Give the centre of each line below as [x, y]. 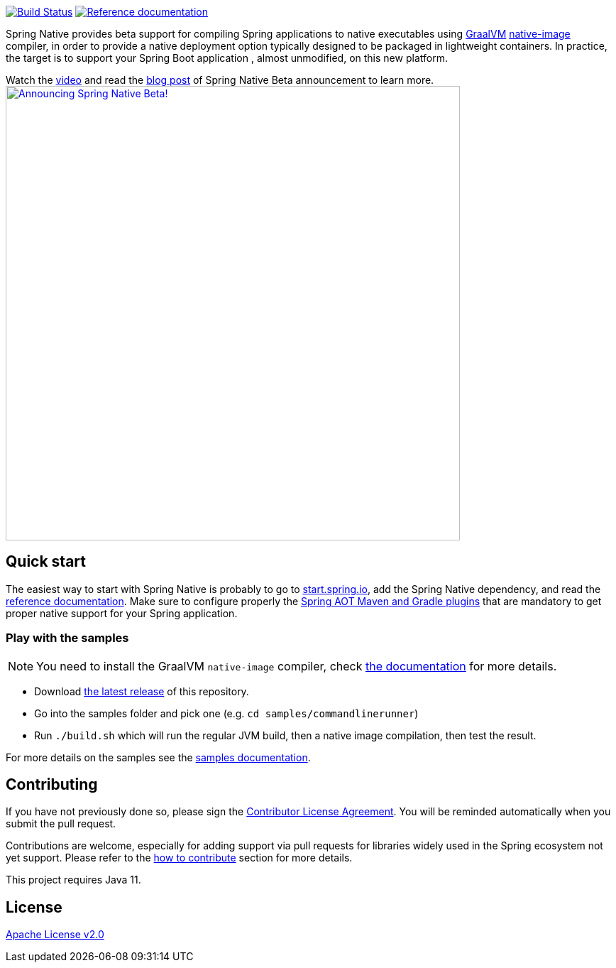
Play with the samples [67, 638]
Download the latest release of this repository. [142, 691]
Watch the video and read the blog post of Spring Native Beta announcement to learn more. [220, 80]
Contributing [52, 785]
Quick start [46, 562]
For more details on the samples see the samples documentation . [158, 757]
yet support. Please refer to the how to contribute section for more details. [179, 858]
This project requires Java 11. [73, 880]
